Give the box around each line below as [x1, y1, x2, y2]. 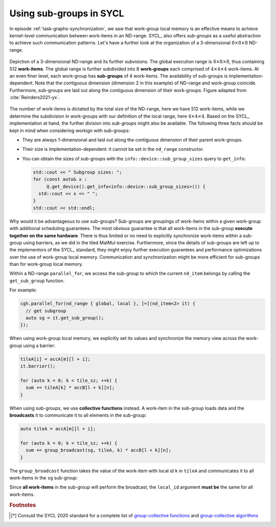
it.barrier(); [20, 363, 56, 369]
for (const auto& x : [33, 176, 87, 182]
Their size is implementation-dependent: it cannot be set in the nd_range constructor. [22, 146, 204, 152]
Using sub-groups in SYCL [9, 8, 125, 19]
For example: [9, 287, 37, 293]
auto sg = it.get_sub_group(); [26, 315, 104, 320]
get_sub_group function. [9, 278, 65, 284]
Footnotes [9, 501, 36, 509]
